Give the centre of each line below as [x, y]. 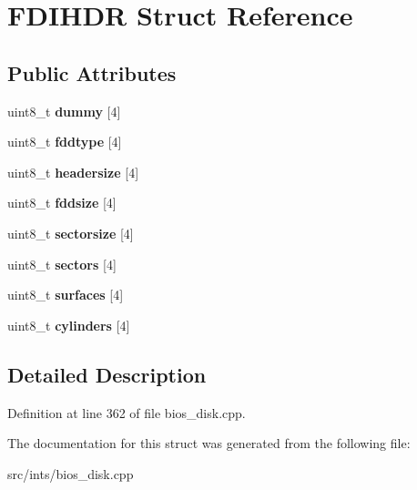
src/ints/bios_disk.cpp [71, 473]
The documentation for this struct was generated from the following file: [209, 443]
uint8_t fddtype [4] [65, 142]
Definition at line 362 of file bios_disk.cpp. [127, 412]
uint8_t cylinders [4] [69, 325]
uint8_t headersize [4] [73, 172]
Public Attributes [92, 72]
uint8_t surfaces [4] [66, 295]
